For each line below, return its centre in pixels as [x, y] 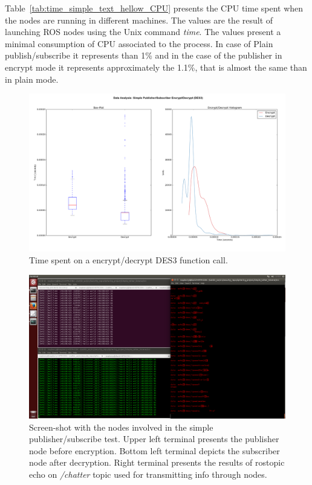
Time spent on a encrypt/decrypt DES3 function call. [128, 260]
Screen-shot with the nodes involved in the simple [121, 427]
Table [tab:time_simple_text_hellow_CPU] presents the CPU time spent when [154, 8]
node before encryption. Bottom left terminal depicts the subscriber [154, 450]
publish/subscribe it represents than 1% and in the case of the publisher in [144, 55]
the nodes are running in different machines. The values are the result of [139, 20]
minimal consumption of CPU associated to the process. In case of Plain [139, 43]
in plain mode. [32, 79]
